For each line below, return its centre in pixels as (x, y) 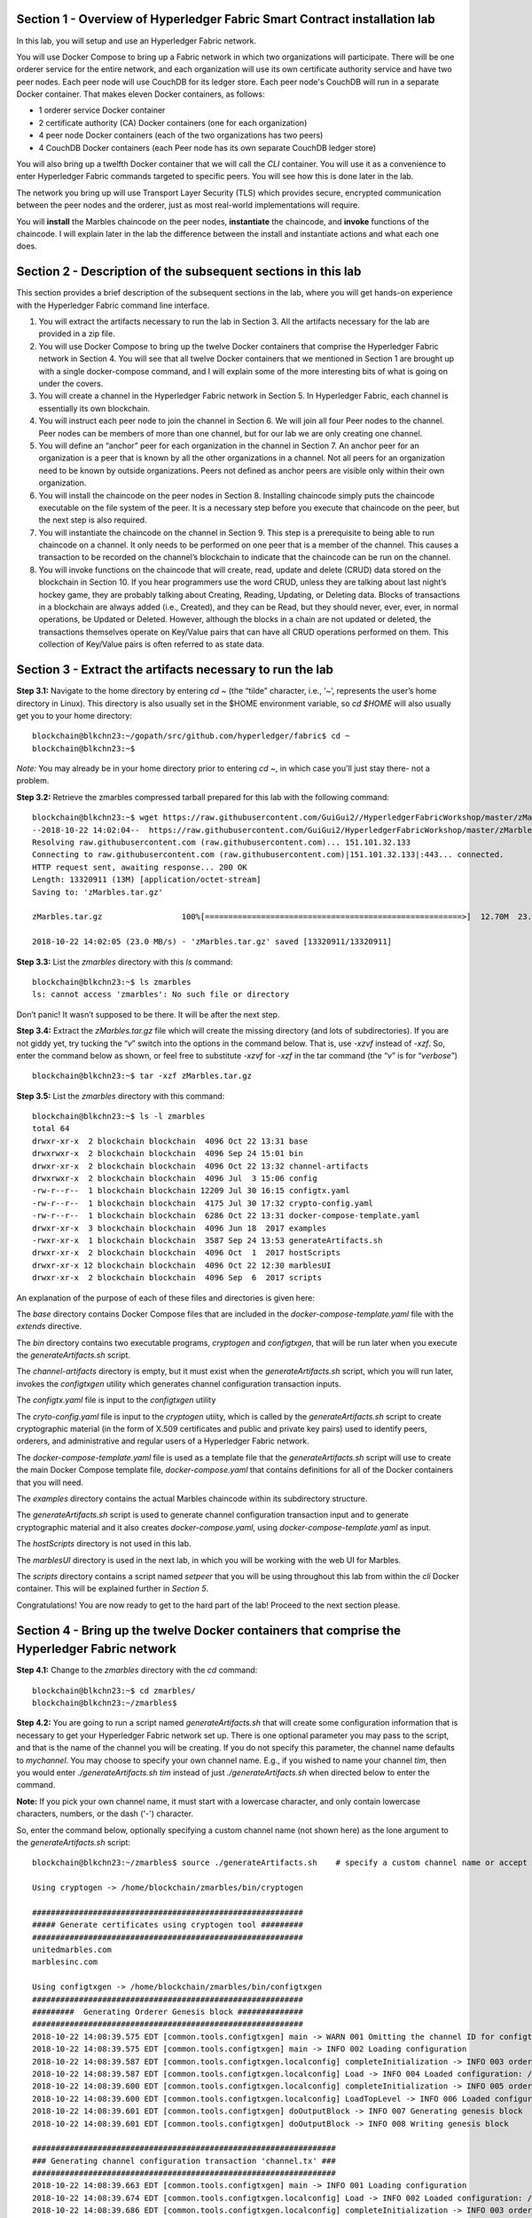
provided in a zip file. (77, 334)
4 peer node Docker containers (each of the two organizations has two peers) (181, 135)
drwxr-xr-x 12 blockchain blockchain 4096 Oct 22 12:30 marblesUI (182, 1265)
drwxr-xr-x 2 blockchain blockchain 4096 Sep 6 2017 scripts (177, 1278)
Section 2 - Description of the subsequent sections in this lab (189, 272)
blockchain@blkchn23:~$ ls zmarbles (112, 982)
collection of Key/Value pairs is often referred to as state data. (152, 644)
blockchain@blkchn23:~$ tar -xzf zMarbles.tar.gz (142, 1076)
